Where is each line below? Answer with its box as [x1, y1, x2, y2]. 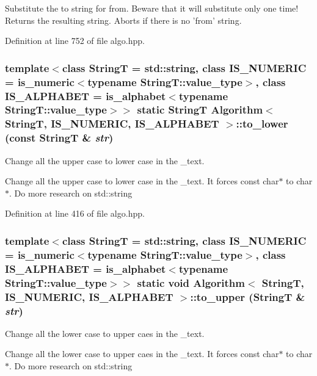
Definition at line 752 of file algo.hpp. [5, 34, 145, 47]
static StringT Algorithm [137, 102, 263, 117]
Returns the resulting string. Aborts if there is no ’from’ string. [5, 13, 242, 26]
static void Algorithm [137, 275, 245, 290]
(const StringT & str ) [5, 130, 114, 145]
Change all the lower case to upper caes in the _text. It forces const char [5, 347, 279, 360]
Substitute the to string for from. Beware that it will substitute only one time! [5, 2, 299, 14]
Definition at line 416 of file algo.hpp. [5, 207, 145, 220]
